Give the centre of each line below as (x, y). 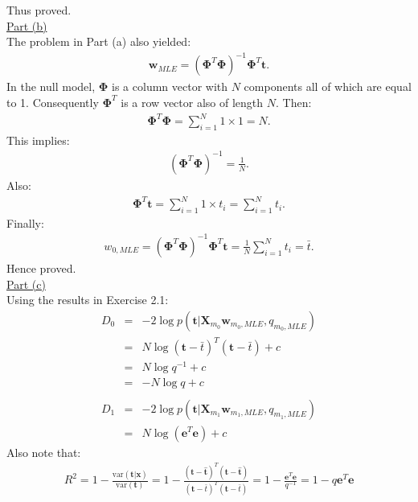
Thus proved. (39, 10)
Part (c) (26, 284)
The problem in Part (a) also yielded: (99, 41)
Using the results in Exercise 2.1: (88, 300)
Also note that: (44, 452)
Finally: (25, 222)
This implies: (38, 140)
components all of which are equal (328, 86)
